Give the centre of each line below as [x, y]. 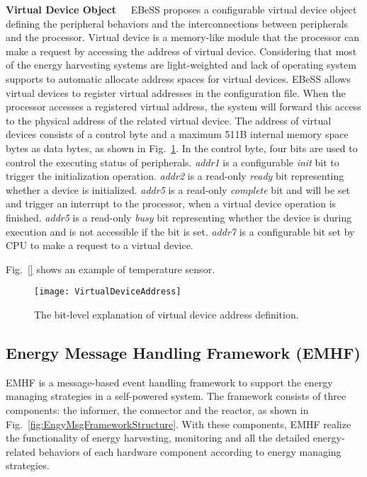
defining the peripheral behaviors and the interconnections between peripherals [177, 23]
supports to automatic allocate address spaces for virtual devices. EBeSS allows [178, 78]
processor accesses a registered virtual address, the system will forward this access [183, 107]
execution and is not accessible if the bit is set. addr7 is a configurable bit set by [180, 231]
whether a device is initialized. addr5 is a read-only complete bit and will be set [178, 189]
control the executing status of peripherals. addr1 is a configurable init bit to [173, 162]
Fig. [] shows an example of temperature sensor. [111, 269]
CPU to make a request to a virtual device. [100, 245]
